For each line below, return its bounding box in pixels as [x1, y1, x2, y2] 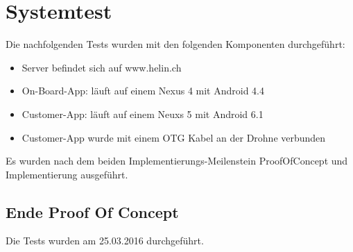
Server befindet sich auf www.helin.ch [21, 60, 182, 74]
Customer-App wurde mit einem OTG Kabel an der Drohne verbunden [21, 130, 326, 144]
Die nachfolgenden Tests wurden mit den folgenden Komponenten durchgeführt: [6, 37, 345, 51]
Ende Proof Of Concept [6, 201, 179, 222]
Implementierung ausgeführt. [6, 167, 128, 181]
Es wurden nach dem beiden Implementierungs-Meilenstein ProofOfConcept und [6, 153, 348, 168]
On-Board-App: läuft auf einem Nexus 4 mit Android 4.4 [21, 83, 265, 98]
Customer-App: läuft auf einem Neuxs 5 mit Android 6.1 [21, 106, 264, 121]
